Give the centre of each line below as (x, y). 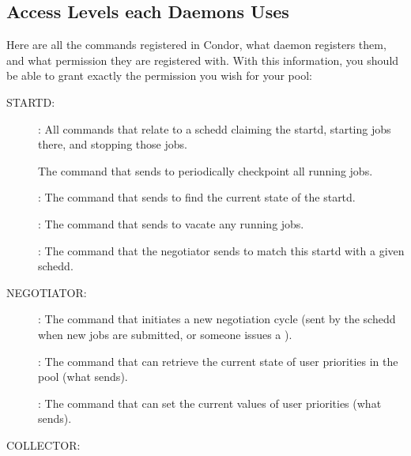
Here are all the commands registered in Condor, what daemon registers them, (196, 45)
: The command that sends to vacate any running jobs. (171, 223)
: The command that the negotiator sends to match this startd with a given (221, 250)
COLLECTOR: (43, 445)
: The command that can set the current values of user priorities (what (210, 403)
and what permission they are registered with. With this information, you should (203, 60)
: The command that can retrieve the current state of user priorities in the (218, 361)
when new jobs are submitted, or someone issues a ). (165, 334)
